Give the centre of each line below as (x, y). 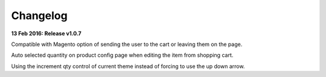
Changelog (39, 16)
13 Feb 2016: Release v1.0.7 (46, 33)
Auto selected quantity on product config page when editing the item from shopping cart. (122, 55)
